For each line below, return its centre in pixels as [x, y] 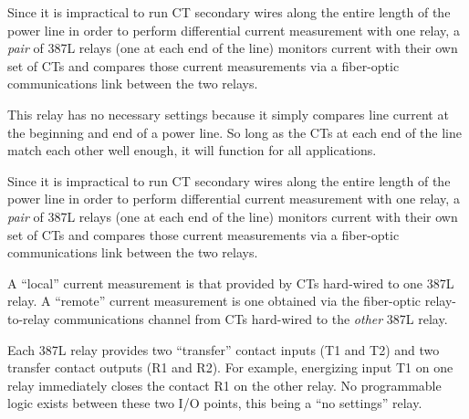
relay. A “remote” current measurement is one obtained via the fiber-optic [214, 301]
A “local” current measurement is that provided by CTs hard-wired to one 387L [231, 283]
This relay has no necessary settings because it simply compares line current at [228, 114]
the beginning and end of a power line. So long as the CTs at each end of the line [234, 132]
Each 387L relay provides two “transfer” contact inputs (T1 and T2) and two [224, 349]
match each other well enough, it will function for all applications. [192, 150]
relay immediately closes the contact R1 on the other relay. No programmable [224, 385]
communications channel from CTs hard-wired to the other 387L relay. [251, 318]
